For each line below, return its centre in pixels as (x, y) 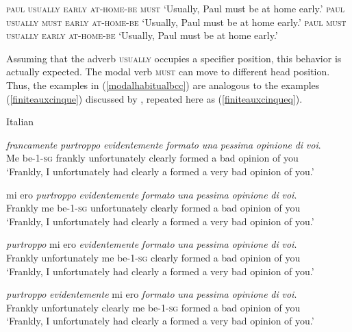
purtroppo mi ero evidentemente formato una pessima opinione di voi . (152, 244)
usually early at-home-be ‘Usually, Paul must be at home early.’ (142, 35)
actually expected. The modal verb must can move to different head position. (168, 72)
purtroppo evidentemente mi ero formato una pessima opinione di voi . (152, 294)
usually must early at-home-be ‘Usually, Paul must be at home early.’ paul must (176, 22)
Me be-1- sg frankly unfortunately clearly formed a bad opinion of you (152, 158)
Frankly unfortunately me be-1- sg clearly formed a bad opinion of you (153, 257)
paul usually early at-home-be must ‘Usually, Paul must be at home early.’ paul (176, 8)
